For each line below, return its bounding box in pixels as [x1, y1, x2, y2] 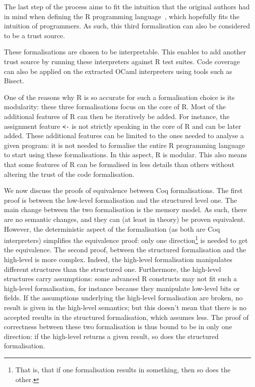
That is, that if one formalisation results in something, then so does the [15, 364, 230, 374]
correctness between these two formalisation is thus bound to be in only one [4, 321, 232, 332]
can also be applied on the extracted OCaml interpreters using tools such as [4, 66, 232, 76]
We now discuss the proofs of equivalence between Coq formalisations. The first [4, 185, 243, 195]
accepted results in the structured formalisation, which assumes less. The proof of [4, 312, 249, 322]
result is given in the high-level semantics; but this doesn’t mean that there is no [4, 302, 247, 312]
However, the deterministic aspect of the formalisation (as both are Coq [4, 223, 220, 234]
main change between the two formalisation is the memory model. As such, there [4, 204, 247, 215]
